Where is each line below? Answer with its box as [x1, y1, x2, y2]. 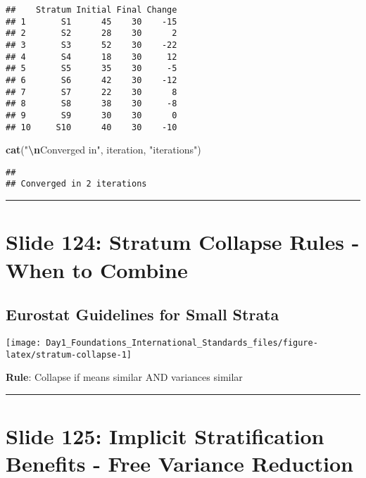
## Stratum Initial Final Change [6, 5, 177, 15]
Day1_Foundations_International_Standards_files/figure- [46, 337, 318, 348]
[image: [6, 337, 42, 348]
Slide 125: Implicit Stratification [6, 421, 324, 450]
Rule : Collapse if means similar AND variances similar [6, 370, 243, 384]
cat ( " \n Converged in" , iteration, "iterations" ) [6, 142, 201, 157]
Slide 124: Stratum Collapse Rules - [6, 227, 360, 256]
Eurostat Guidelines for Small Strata [6, 303, 279, 325]
